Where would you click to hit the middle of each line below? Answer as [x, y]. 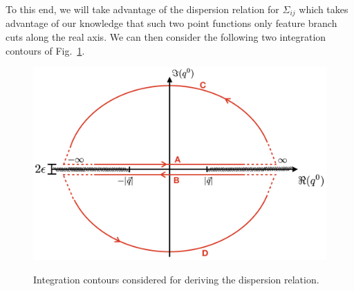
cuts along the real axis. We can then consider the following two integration [166, 37]
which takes [324, 9]
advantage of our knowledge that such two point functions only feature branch [171, 23]
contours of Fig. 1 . [45, 50]
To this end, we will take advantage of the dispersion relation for [142, 9]
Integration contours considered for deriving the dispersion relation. [176, 279]
